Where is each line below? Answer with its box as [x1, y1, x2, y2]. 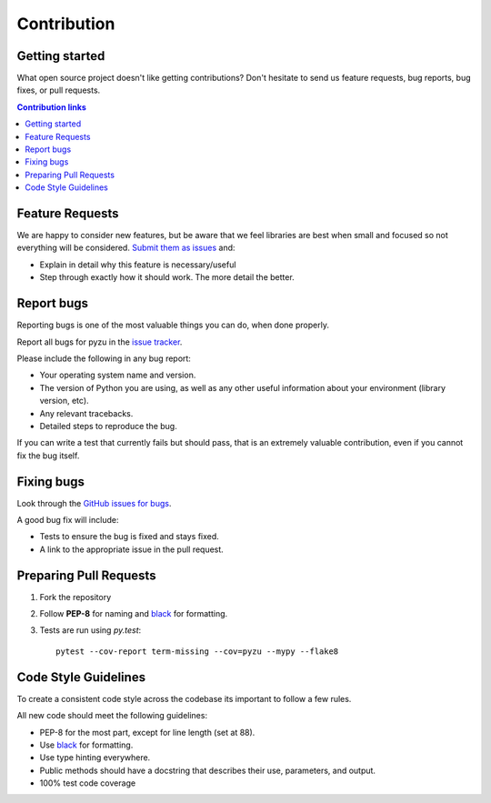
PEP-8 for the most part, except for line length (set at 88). [39, 727, 256, 738]
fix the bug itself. [16, 450, 80, 461]
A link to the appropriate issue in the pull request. [39, 544, 225, 555]
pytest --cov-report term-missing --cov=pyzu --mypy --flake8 [55, 646, 339, 657]
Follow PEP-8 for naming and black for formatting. [39, 608, 228, 619]
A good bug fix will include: [16, 514, 119, 525]
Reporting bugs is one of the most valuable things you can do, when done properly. [16, 319, 329, 331]
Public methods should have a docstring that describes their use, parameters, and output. [39, 765, 376, 776]
